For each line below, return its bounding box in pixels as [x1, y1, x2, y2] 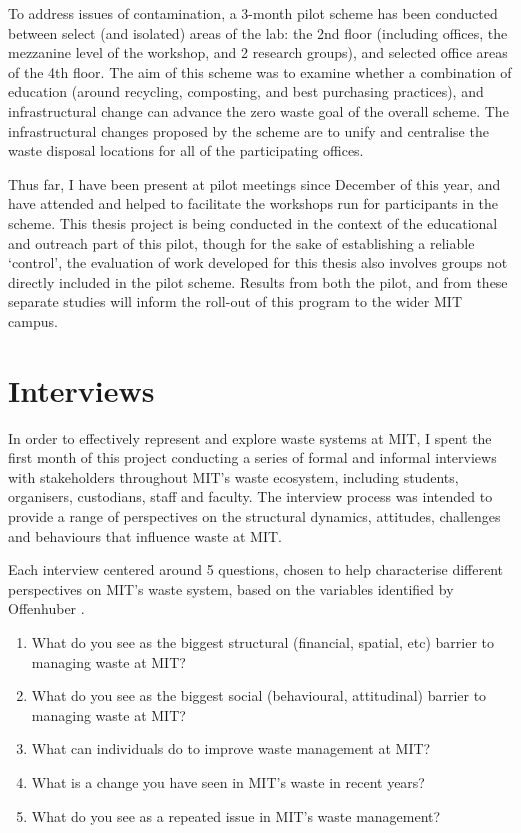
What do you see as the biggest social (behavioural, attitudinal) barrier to [31, 685, 487, 706]
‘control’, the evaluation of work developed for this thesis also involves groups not [8, 252, 508, 273]
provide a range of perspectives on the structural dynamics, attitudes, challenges [8, 506, 501, 526]
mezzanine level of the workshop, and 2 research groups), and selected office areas [8, 42, 508, 63]
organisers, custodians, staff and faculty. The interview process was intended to [8, 486, 493, 507]
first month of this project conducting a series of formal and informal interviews [8, 447, 497, 468]
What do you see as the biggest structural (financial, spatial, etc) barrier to [31, 631, 494, 652]
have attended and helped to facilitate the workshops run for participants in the [8, 193, 499, 214]
